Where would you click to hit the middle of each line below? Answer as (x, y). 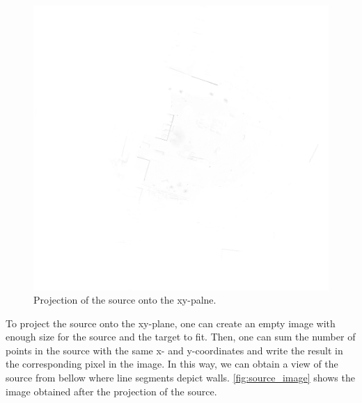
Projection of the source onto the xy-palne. (125, 300)
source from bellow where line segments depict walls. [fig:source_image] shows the (180, 378)
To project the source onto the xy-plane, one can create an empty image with (171, 323)
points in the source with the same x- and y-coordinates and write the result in (174, 350)
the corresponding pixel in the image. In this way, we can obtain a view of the (172, 364)
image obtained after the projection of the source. (111, 391)
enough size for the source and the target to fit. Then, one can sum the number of (181, 337)
